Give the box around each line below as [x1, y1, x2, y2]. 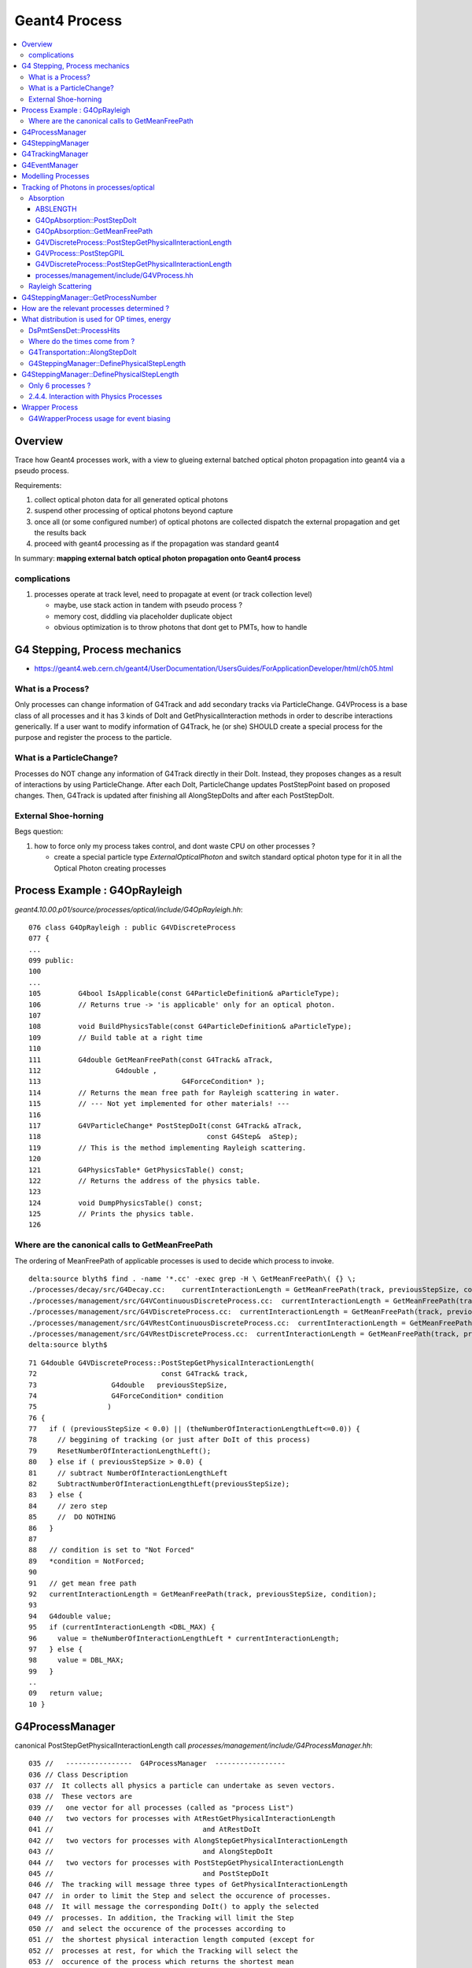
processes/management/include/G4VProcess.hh [35, 270, 194, 279]
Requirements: [14, 480, 62, 490]
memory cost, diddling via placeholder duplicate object [53, 611, 233, 621]
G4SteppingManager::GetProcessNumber [21, 292, 157, 302]
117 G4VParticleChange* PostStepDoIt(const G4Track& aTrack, [28, 1121, 303, 1130]
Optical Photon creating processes [53, 863, 167, 873]
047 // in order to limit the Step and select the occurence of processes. [28, 1891, 332, 1900]
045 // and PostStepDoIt [28, 1870, 269, 1878]
